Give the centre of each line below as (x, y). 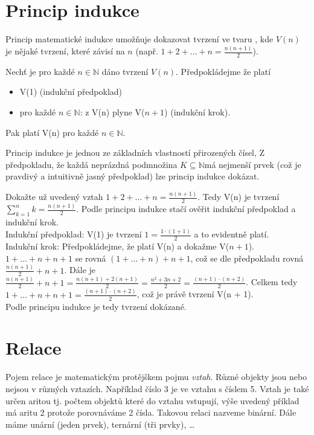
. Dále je (80, 270)
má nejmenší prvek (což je (253, 164)
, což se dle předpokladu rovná (247, 258)
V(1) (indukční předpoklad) (71, 92)
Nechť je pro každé (40, 71)
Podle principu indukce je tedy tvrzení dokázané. (96, 306)
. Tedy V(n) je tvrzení (239, 197)
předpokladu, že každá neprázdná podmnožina (91, 164)
